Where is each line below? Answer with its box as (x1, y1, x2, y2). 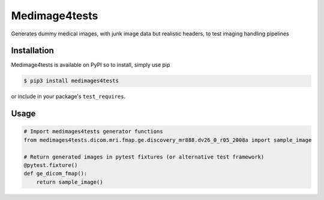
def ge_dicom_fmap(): (23, 170, 88, 177)
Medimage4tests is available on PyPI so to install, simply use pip (11, 61, 170, 68)
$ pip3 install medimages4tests (23, 77, 119, 84)
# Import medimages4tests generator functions (23, 128, 163, 135)
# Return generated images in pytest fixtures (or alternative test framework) (23, 153, 265, 160)
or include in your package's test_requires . (11, 93, 126, 100)
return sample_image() (36, 178, 103, 186)
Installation (11, 46, 54, 56)
